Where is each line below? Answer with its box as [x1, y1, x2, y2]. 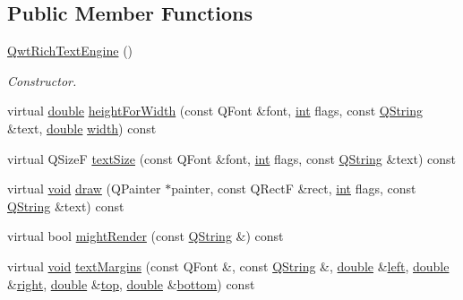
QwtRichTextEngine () [7, 41, 133, 60]
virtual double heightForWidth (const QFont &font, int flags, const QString [7, 101, 424, 120]
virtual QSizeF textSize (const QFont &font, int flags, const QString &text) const [7, 149, 456, 167]
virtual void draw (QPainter [7, 179, 161, 198]
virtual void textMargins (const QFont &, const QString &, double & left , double [7, 256, 450, 275]
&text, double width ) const [7, 118, 157, 137]
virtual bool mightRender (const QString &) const [7, 227, 284, 245]
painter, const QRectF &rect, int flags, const [171, 179, 416, 198]
